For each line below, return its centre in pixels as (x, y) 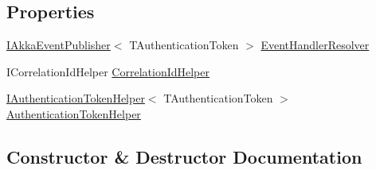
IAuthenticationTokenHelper (76, 98)
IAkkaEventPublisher (59, 45)
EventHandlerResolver (315, 45)
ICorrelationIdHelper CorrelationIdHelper (108, 71)
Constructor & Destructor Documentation (184, 156)
